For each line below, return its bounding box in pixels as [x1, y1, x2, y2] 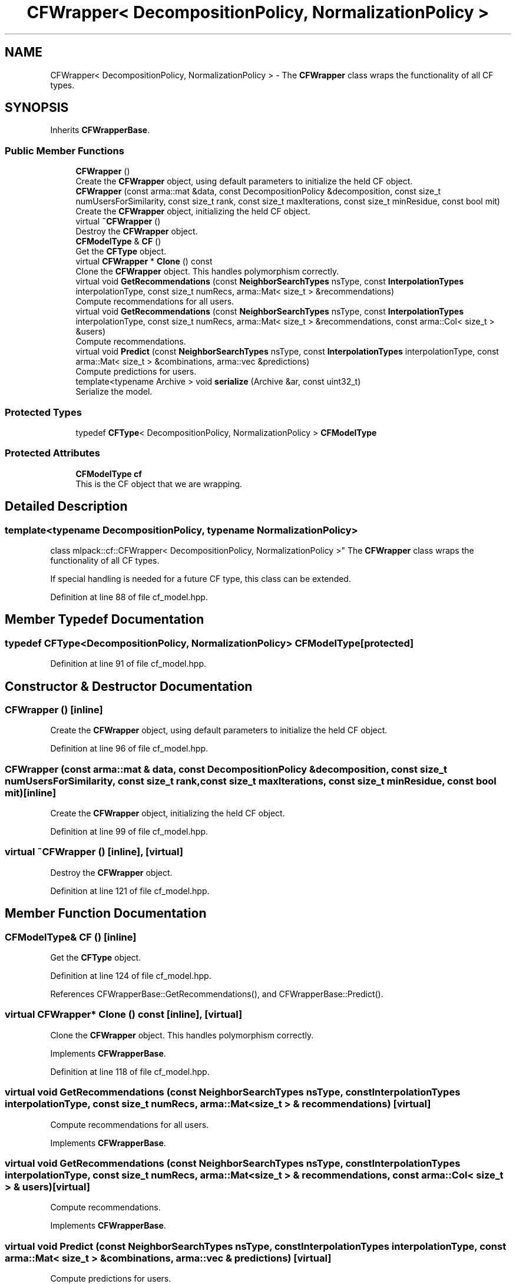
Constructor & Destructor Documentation [5, 679, 253, 694]
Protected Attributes [5, 447, 100, 459]
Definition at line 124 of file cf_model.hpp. [50, 971, 211, 981]
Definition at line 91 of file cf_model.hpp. [50, 658, 206, 669]
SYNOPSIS [5, 100, 69, 115]
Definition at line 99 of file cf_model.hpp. [50, 826, 208, 837]
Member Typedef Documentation [5, 612, 204, 627]
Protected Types [5, 406, 82, 418]
